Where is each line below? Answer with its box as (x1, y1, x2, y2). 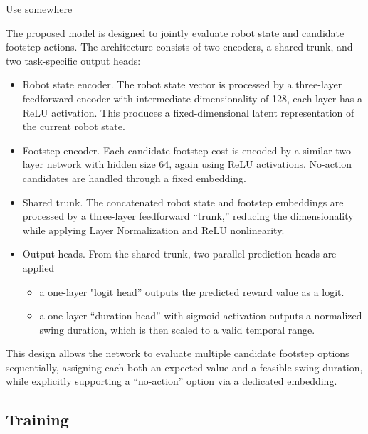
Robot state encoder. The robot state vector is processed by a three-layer (22, 77, 342, 92)
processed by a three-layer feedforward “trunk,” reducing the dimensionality (22, 208, 354, 223)
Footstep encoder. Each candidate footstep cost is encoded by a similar (22, 142, 332, 157)
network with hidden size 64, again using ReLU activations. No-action (46, 157, 352, 171)
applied (22, 260, 55, 275)
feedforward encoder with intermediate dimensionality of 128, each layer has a (22, 90, 362, 105)
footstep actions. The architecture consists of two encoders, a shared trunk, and (6, 39, 353, 54)
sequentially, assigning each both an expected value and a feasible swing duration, (6, 359, 363, 374)
